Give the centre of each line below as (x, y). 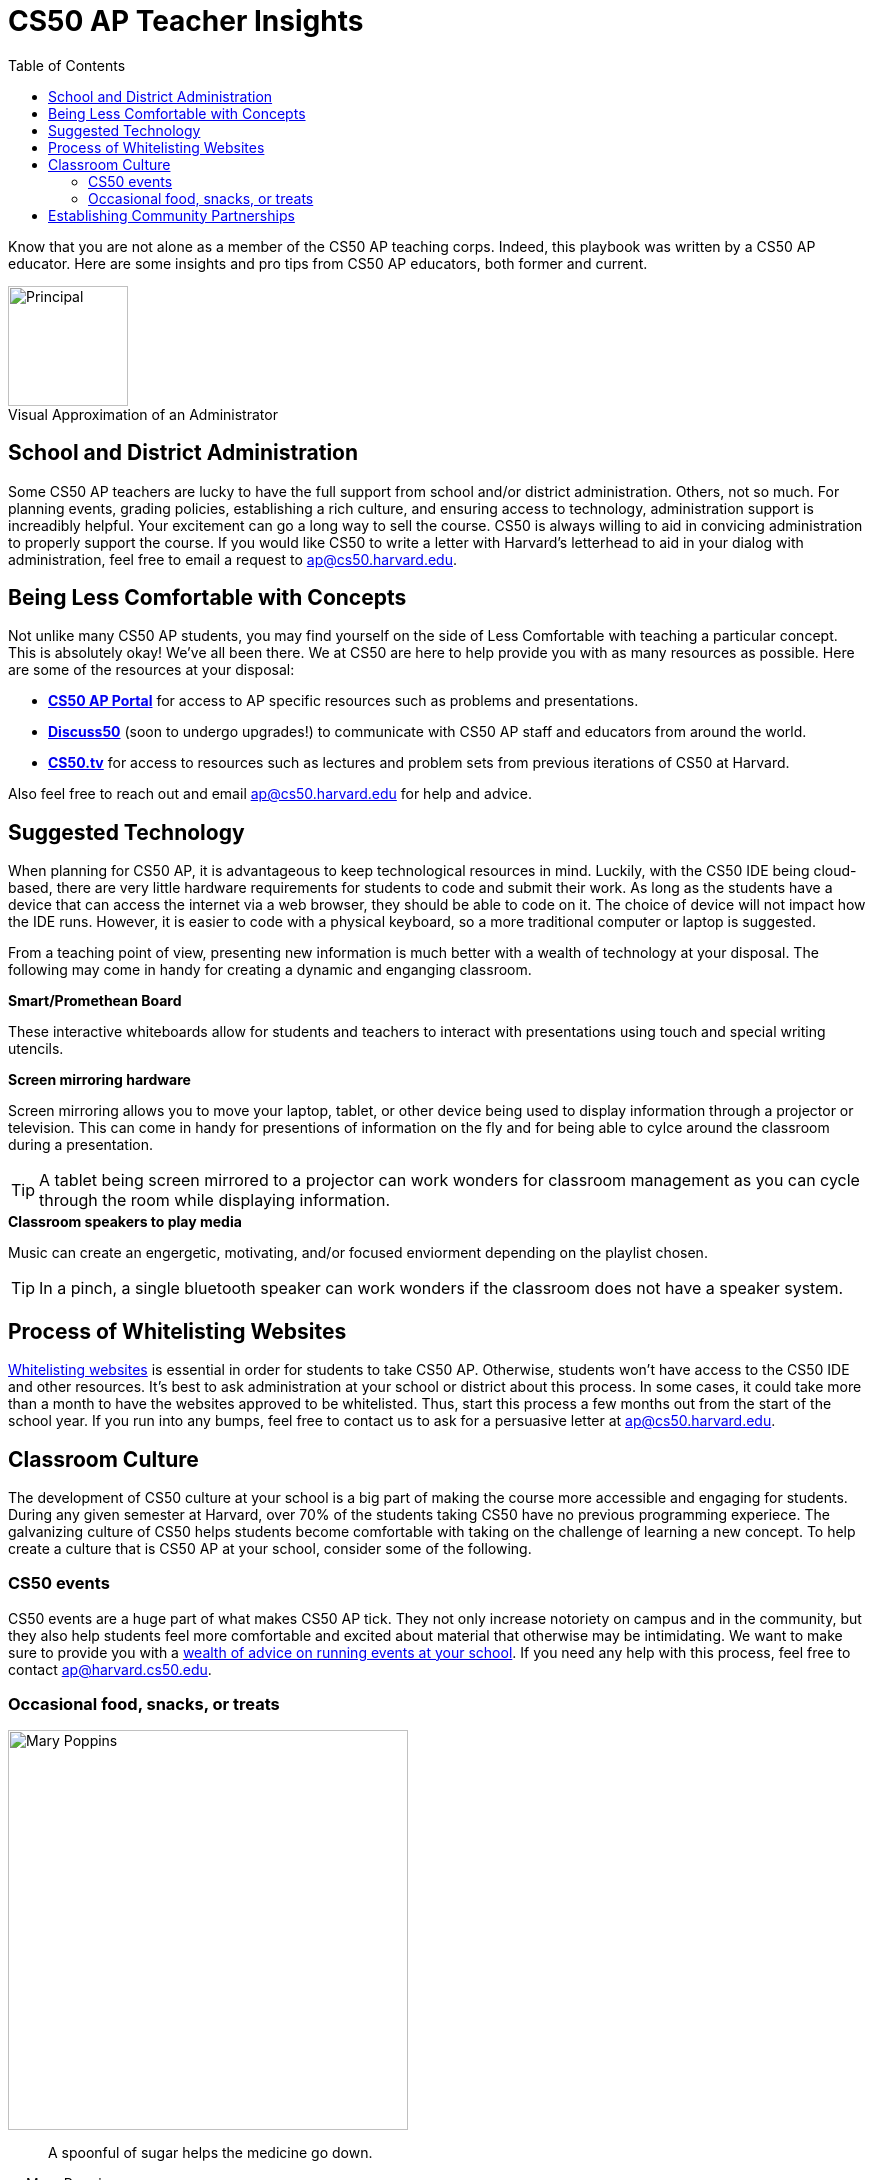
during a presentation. (81, 1145)
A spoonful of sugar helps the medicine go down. (210, 2153)
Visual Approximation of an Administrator (143, 414)
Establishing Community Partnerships (171, 215)
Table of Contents (67, 65)
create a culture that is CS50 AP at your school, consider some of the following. (270, 1548)
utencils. (36, 1049)
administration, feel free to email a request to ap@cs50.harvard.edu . (232, 559)
